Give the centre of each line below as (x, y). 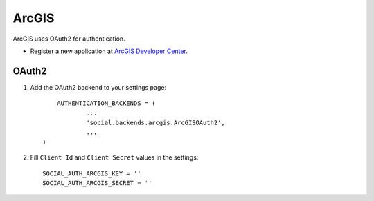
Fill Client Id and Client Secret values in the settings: (114, 157)
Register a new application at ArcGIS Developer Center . (109, 51)
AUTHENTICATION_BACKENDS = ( (106, 103)
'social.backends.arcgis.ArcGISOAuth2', (155, 123)
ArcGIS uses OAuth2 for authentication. (69, 39)
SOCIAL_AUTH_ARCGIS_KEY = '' (92, 173)
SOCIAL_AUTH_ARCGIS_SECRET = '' (97, 183)
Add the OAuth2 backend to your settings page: (98, 87)
